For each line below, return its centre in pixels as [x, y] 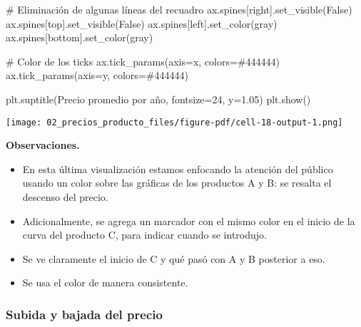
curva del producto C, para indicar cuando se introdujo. [144, 235]
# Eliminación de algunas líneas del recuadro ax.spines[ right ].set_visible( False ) [179, 9]
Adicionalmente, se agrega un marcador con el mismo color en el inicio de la [189, 220]
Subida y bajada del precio [84, 314]
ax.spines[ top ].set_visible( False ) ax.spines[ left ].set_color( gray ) [142, 23]
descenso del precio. [65, 197]
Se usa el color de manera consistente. [105, 282]
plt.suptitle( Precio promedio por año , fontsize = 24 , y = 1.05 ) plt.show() [158, 99]
